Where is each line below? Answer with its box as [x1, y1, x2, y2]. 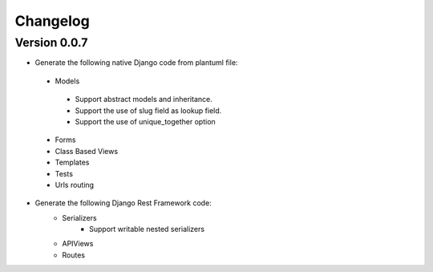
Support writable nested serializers [89, 225, 204, 234]
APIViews [62, 239, 94, 249]
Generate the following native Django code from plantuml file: [34, 58, 238, 67]
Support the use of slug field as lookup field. [75, 105, 222, 116]
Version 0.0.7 [14, 35, 88, 50]
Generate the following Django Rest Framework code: [34, 198, 212, 208]
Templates [55, 157, 90, 168]
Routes [62, 250, 86, 260]
